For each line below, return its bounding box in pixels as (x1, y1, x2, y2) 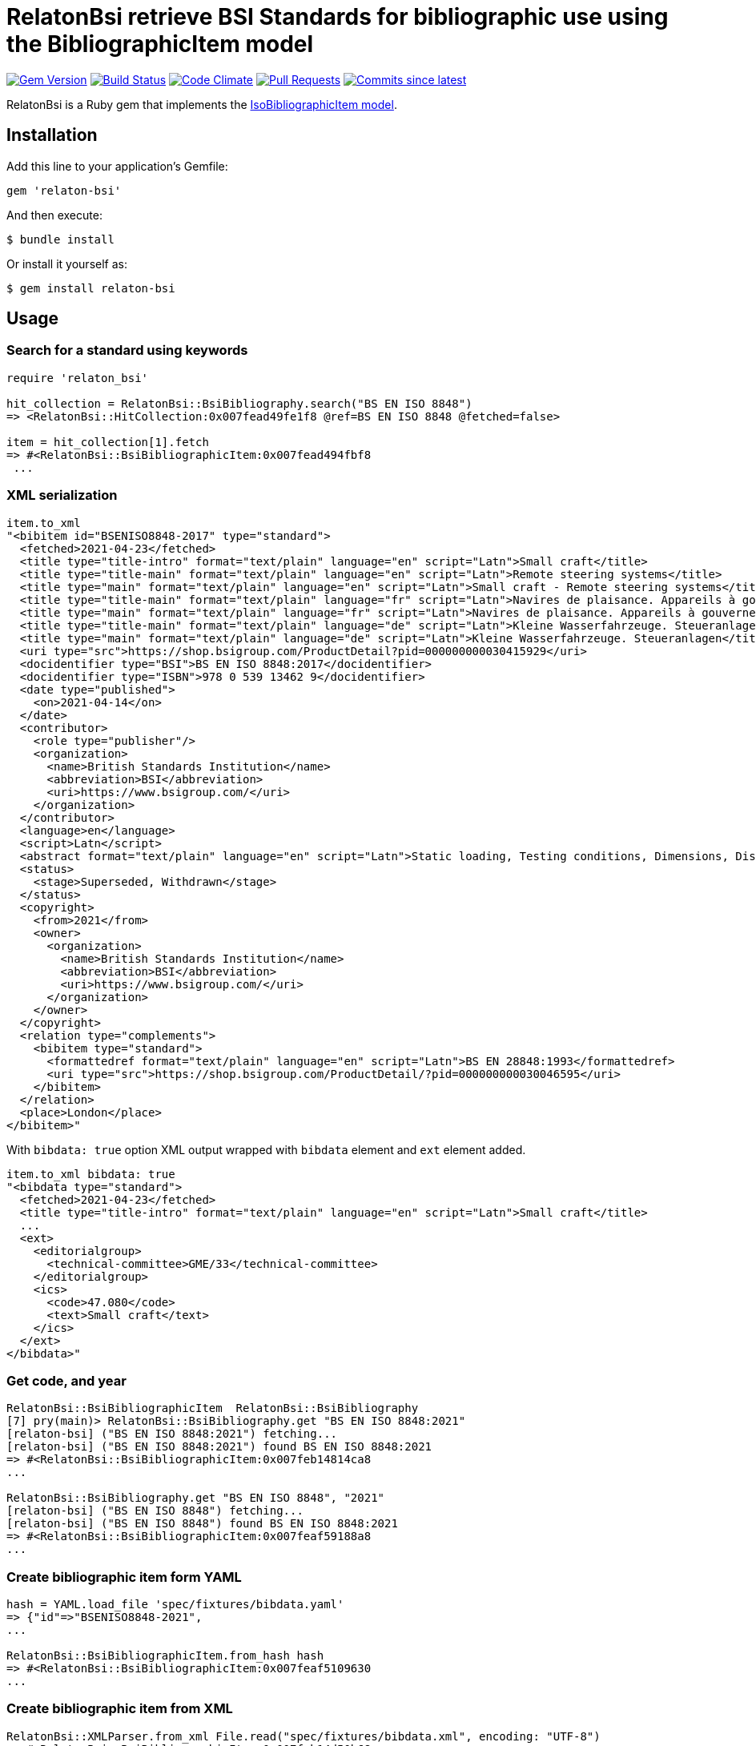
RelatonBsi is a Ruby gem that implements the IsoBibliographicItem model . (6, 97, 397, 111)
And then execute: (6, 207, 103, 222)
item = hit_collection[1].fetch (6, 435, 209, 449)
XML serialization (6, 487, 118, 504)
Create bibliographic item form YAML (6, 1568, 242, 1585)
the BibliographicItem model (6, 30, 314, 58)
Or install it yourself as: (6, 256, 127, 271)
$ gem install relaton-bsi (6, 281, 175, 295)
